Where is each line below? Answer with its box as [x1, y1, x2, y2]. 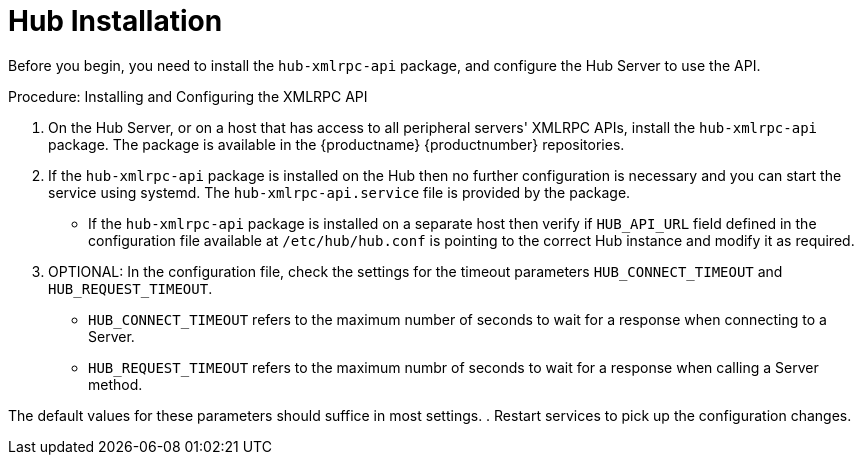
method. [88, 375, 143, 393]
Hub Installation [8, 4, 223, 38]
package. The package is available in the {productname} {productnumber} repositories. [48, 135, 625, 153]
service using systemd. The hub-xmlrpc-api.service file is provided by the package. [48, 183, 631, 201]
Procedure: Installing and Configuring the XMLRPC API [8, 87, 368, 105]
